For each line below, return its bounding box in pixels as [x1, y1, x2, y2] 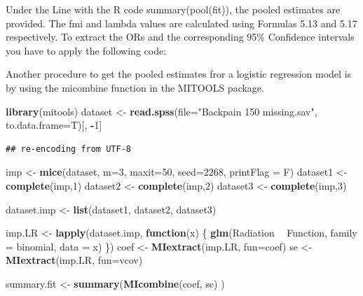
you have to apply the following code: [6, 43, 167, 57]
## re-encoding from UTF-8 [6, 143, 131, 154]
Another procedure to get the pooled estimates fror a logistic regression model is [6, 66, 352, 81]
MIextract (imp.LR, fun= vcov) [6, 253, 143, 267]
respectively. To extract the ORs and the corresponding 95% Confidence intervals [6, 29, 355, 44]
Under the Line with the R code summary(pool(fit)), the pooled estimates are [6, 2, 341, 16]
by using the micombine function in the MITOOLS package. [6, 80, 264, 94]
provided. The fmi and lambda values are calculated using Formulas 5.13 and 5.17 [6, 15, 357, 30]
